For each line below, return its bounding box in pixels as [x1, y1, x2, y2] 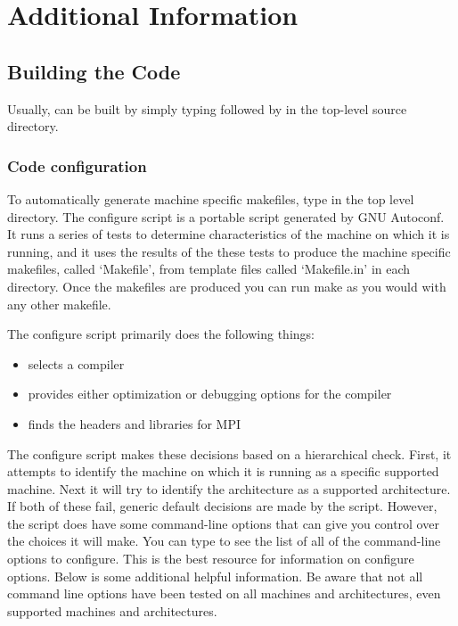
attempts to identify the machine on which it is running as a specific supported [7, 462, 439, 481]
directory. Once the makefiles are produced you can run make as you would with [7, 276, 446, 295]
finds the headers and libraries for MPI [28, 414, 241, 432]
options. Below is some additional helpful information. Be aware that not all [7, 566, 423, 585]
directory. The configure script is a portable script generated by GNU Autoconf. [7, 207, 445, 226]
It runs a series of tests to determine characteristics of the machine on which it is [7, 225, 450, 243]
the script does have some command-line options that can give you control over [7, 514, 439, 532]
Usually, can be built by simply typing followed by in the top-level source [7, 99, 407, 118]
